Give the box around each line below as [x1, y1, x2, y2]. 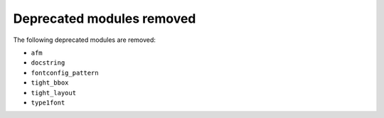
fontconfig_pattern [31, 68, 99, 77]
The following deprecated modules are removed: [13, 36, 156, 44]
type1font [31, 98, 65, 107]
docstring [31, 59, 65, 67]
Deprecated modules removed [13, 11, 196, 26]
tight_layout [31, 89, 77, 97]
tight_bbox [31, 79, 69, 87]
